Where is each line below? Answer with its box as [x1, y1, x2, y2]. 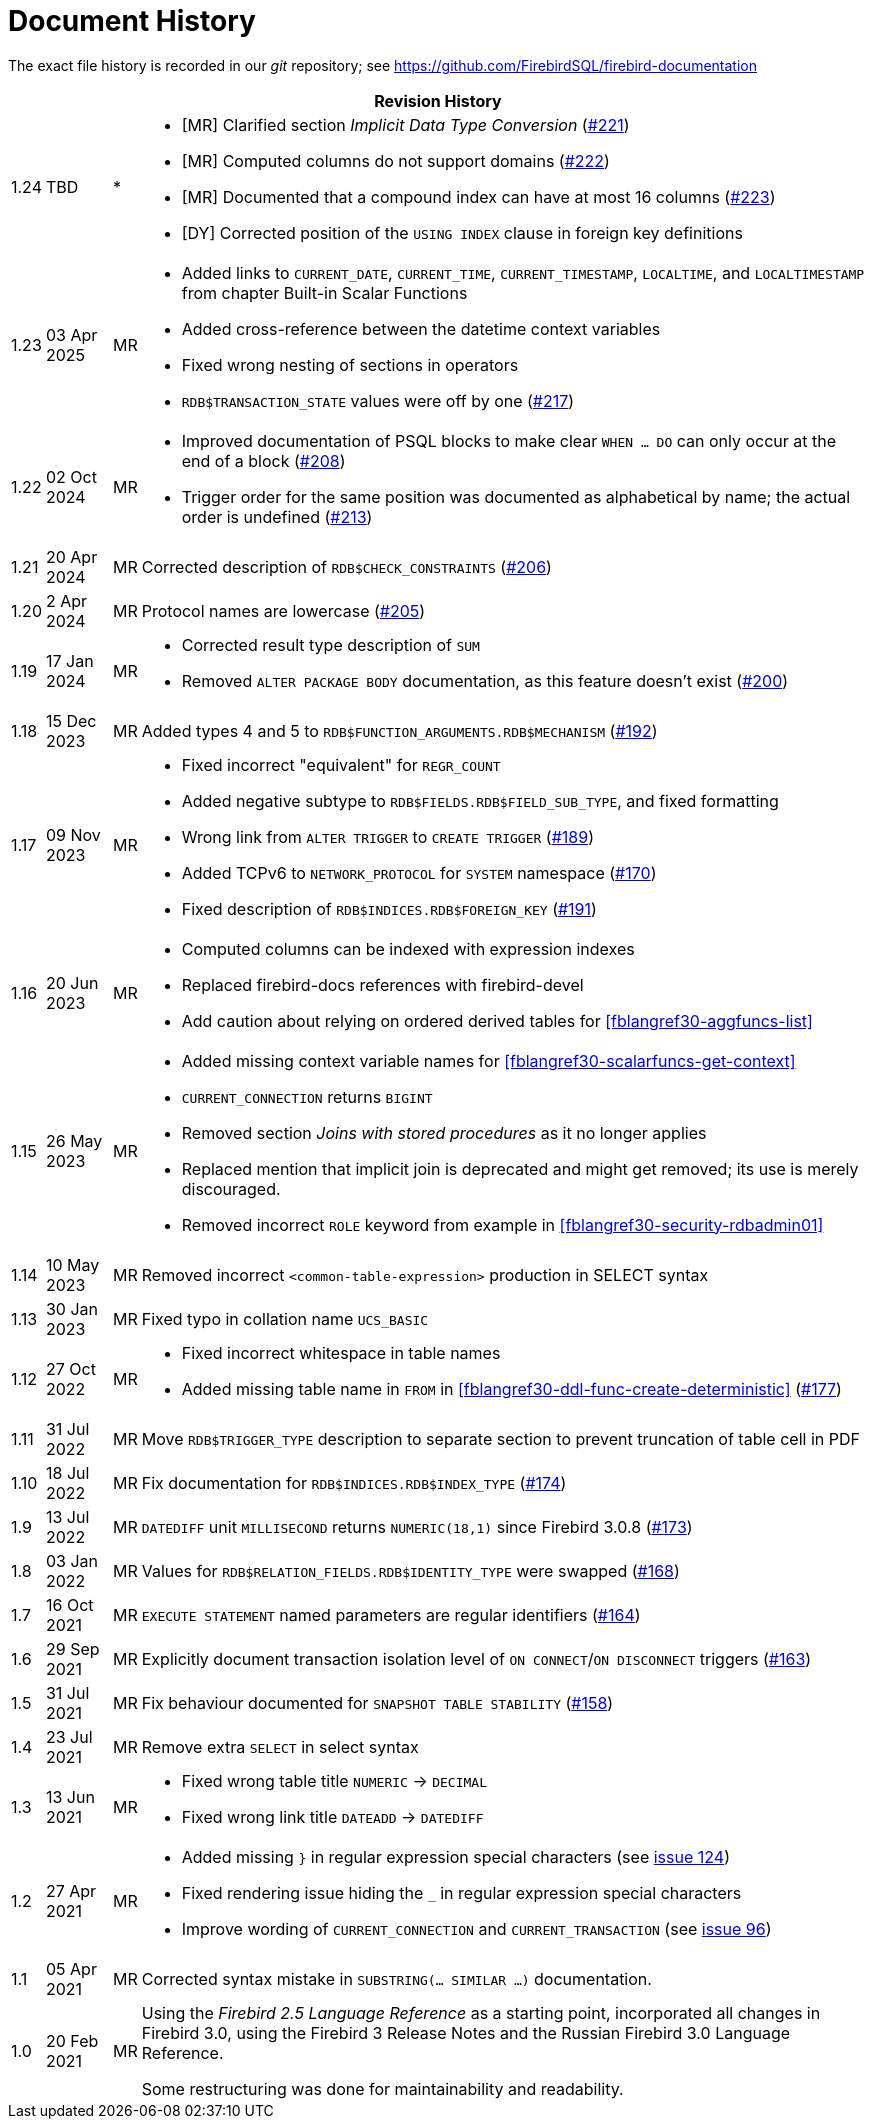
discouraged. [181, 1178, 281, 1199]
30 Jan [45, 1298, 99, 1319]
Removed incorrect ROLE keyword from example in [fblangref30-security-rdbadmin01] [181, 1214, 824, 1235]
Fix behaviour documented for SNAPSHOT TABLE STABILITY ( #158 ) [141, 1692, 614, 1713]
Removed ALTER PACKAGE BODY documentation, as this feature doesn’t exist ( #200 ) [181, 670, 789, 691]
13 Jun [45, 1786, 95, 1807]
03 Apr [45, 324, 98, 345]
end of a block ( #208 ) [181, 450, 346, 471]
